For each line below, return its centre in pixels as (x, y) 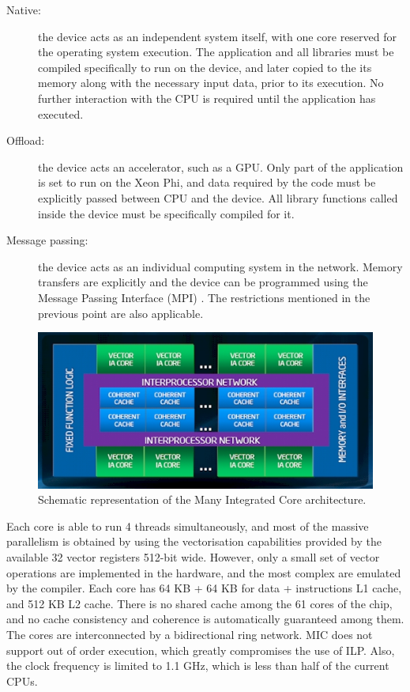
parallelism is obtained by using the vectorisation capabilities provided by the (194, 541)
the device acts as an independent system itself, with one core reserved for (218, 36)
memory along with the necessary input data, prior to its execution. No (211, 83)
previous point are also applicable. (121, 313)
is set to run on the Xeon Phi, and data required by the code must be (207, 182)
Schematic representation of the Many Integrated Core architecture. (202, 499)
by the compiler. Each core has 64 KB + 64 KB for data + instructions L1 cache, (204, 588)
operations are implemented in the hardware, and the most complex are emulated (204, 572)
